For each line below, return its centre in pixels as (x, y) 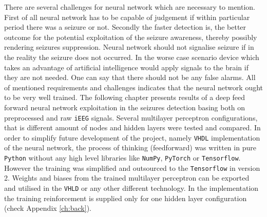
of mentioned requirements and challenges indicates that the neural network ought (133, 87)
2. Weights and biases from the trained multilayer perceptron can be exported (127, 178)
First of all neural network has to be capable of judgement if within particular (127, 17)
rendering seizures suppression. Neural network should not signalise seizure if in (129, 47)
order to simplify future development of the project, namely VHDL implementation (132, 137)
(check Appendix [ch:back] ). (48, 208)
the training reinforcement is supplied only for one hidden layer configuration (126, 198)
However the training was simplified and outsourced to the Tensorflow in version (132, 167)
